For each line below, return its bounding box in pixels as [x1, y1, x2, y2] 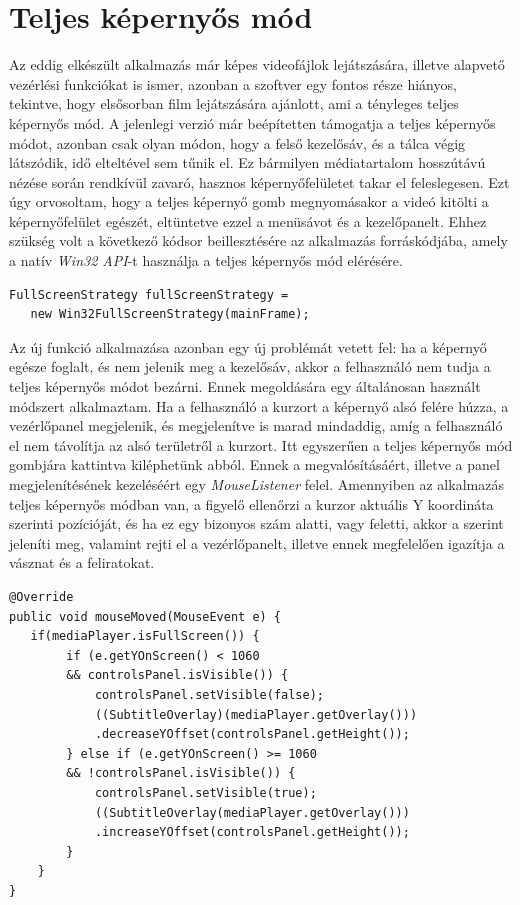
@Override [9, 589, 74, 604]
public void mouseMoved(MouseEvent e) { [9, 609, 282, 624]
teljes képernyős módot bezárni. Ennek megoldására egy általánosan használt [9, 376, 481, 397]
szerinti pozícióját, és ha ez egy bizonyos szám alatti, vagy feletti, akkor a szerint [9, 513, 504, 534]
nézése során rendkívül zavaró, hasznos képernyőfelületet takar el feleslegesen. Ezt [9, 171, 510, 192]
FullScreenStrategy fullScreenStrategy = [9, 287, 289, 302]
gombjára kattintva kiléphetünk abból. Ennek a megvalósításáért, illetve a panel [9, 454, 500, 475]
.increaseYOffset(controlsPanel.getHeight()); [94, 825, 410, 840]
